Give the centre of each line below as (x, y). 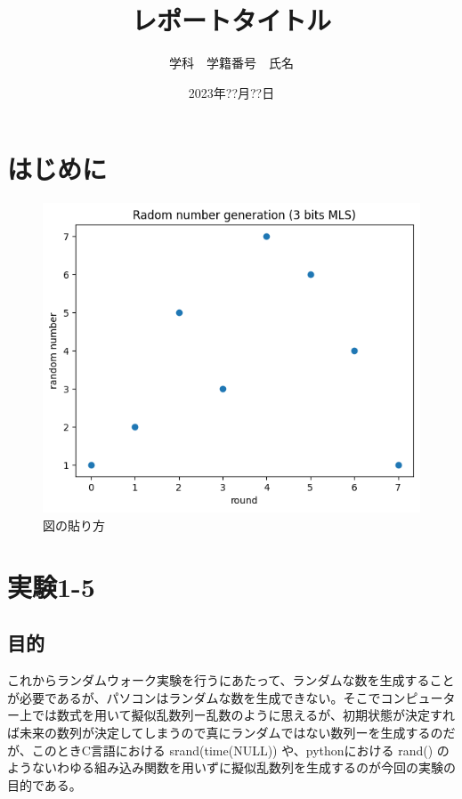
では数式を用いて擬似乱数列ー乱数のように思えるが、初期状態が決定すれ (243, 715)
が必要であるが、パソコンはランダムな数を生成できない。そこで (194, 697)
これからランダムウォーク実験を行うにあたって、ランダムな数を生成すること (231, 680)
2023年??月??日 (231, 92)
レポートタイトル (231, 20)
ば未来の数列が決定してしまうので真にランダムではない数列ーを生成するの (225, 733)
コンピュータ (418, 697)
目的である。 (45, 784)
